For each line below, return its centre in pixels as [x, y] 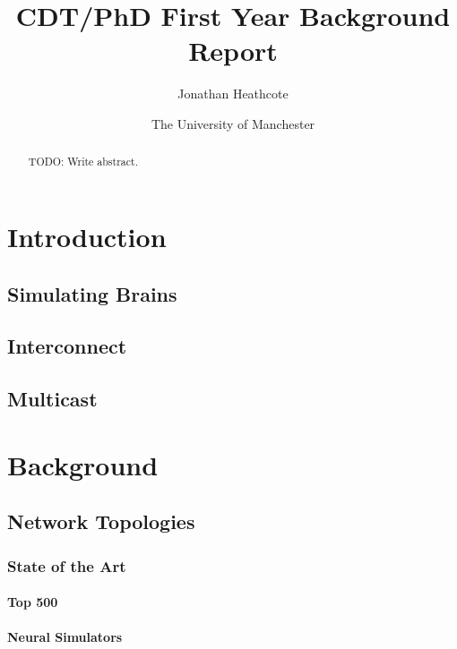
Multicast [52, 399]
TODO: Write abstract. [83, 162]
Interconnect [67, 346]
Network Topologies [101, 521]
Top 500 [33, 602]
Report [233, 51]
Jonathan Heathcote [233, 94]
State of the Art [67, 565]
